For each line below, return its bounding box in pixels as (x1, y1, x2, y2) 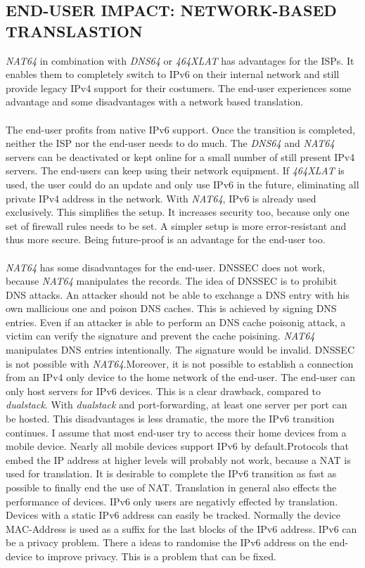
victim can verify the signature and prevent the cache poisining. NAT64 (6, 328, 315, 343)
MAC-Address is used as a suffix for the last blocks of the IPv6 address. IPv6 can (6, 521, 357, 536)
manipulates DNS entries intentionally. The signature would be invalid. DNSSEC (6, 342, 355, 357)
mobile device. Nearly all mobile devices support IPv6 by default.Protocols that (6, 439, 350, 453)
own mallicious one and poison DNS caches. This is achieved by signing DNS (6, 301, 337, 316)
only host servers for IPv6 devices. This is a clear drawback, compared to (6, 383, 321, 398)
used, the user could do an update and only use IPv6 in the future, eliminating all (6, 176, 359, 191)
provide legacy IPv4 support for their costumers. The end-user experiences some (6, 80, 352, 95)
